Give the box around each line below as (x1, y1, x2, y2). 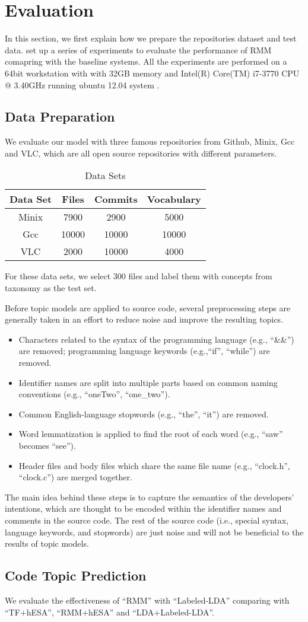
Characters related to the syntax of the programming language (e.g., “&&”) (18, 333, 294, 345)
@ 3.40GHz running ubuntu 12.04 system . (5, 78, 160, 91)
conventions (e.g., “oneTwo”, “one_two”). (18, 388, 170, 400)
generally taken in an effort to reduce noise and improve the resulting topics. (5, 313, 284, 326)
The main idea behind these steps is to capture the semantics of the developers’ (5, 490, 294, 503)
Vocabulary (147, 192, 201, 206)
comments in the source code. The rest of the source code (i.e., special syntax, (5, 513, 289, 526)
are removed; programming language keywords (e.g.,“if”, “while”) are (18, 345, 270, 357)
